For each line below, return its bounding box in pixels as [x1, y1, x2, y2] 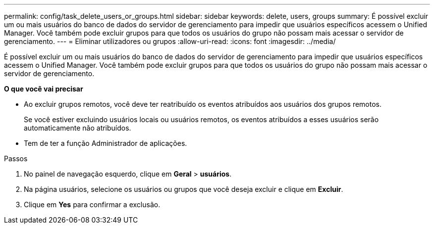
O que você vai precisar [4, 85, 83, 93]
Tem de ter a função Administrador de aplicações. [24, 139, 187, 147]
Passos [4, 154, 28, 163]
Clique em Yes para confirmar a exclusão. [24, 200, 161, 209]
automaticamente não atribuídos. [24, 124, 131, 132]
